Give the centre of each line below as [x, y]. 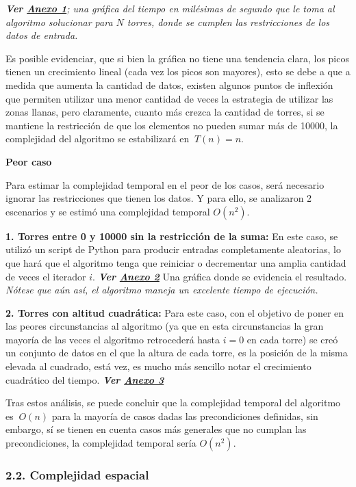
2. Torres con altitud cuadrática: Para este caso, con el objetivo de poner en [175, 312]
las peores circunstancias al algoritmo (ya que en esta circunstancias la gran [165, 326]
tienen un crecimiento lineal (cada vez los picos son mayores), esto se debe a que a [178, 71]
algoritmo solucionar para [59, 22]
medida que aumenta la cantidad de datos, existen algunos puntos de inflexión [169, 84]
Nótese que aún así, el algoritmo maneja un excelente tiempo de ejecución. [162, 290]
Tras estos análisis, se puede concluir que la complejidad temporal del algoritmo [173, 403]
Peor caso [29, 161]
